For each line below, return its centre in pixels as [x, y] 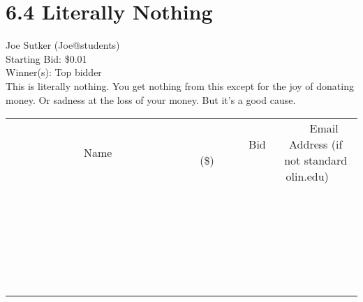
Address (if [316, 144]
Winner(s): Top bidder [54, 72]
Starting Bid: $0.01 [46, 58]
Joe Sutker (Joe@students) [63, 45]
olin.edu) [307, 176]
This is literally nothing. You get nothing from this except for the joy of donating [180, 85]
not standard [316, 160]
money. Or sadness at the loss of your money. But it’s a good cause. [151, 99]
